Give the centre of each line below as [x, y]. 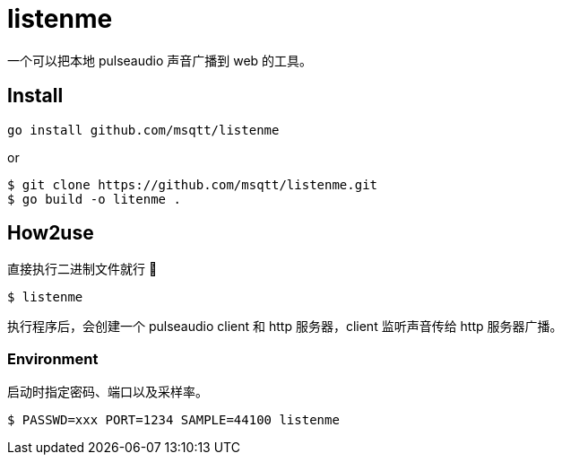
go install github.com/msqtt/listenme [143, 130]
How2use [51, 233]
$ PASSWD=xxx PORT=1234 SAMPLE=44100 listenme [173, 420]
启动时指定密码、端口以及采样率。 [108, 392]
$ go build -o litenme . [94, 199]
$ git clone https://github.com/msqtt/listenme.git [193, 184]
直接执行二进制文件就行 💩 [82, 269]
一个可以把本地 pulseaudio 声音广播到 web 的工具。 [160, 60]
